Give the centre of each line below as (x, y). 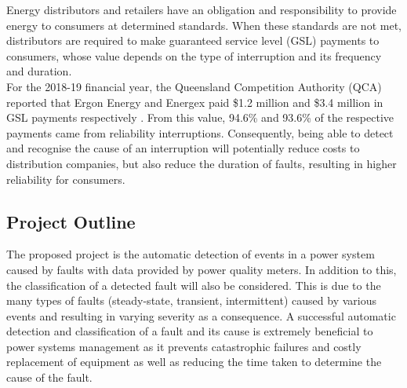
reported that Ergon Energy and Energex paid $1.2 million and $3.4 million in (195, 102)
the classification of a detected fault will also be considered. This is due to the (194, 285)
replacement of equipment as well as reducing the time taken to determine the (194, 362)
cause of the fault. (49, 377)
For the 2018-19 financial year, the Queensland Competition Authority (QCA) (194, 86)
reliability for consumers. (66, 179)
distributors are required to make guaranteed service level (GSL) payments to (193, 40)
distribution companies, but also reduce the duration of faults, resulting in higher (202, 163)
